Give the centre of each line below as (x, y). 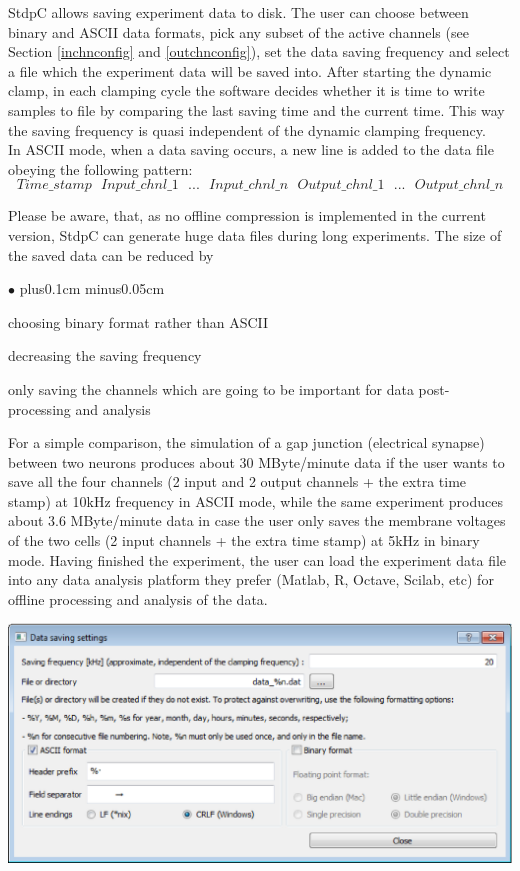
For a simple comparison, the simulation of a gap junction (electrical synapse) (246, 442)
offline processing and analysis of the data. (138, 598)
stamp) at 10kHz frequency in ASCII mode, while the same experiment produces (255, 500)
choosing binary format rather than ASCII (138, 321)
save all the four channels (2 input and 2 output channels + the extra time (237, 481)
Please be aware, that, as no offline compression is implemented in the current (247, 215)
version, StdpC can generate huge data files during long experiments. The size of (255, 234)
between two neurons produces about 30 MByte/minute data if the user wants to (256, 461)
